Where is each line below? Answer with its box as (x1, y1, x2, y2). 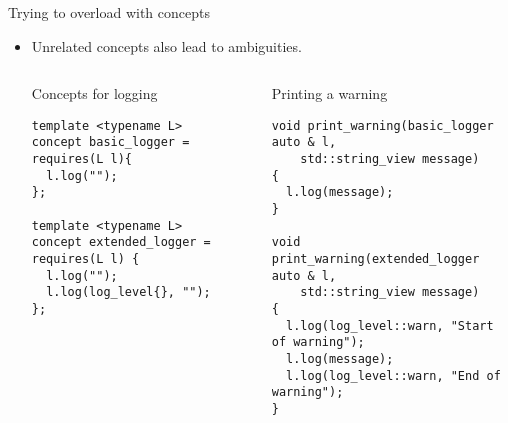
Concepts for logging (31, 83, 158, 104)
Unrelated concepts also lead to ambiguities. (31, 35, 302, 56)
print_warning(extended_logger (271, 252, 480, 267)
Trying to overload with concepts (8, 2, 210, 22)
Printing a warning (271, 83, 388, 104)
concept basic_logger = (31, 135, 190, 150)
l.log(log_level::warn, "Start (286, 318, 494, 333)
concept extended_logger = (31, 235, 211, 250)
